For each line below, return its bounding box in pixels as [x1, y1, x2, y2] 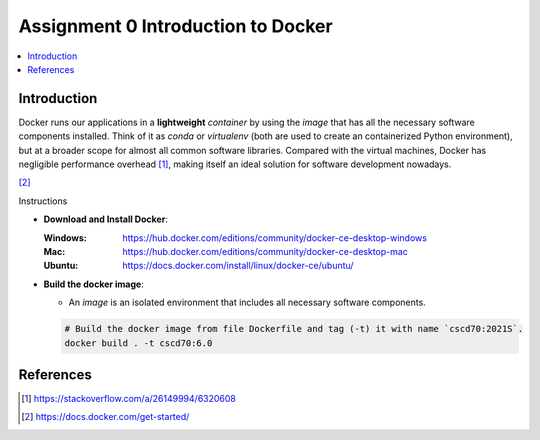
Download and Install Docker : [43, 213, 169, 225]
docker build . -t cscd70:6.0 [64, 337, 213, 349]
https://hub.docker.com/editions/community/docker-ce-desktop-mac [122, 245, 409, 257]
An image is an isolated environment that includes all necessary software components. [68, 296, 427, 309]
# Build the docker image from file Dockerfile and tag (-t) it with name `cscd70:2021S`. [64, 323, 524, 335]
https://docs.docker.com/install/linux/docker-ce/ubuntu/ [122, 260, 354, 272]
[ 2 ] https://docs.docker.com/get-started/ [21, 411, 190, 423]
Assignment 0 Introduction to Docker [18, 15, 334, 37]
